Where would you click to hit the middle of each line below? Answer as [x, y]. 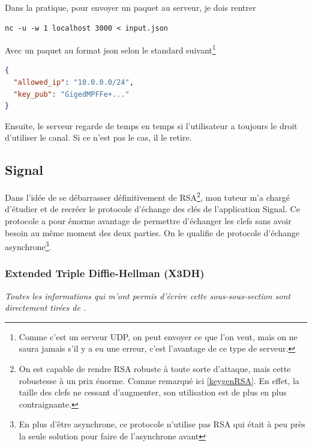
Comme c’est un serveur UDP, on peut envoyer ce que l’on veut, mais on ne [158, 336]
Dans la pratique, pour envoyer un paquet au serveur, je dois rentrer [130, 7]
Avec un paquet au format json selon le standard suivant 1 [110, 49]
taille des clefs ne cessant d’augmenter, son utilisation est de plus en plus [153, 392]
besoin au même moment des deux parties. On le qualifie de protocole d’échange [152, 232]
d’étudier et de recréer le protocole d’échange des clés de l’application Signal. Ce [152, 209]
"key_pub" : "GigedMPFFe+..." [71, 94]
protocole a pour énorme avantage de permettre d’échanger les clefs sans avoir [148, 221]
